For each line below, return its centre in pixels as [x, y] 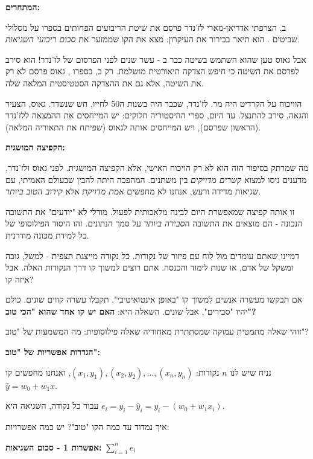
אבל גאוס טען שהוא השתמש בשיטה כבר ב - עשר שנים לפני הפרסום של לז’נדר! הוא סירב [156, 59]
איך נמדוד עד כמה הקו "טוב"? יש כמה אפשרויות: [87, 427]
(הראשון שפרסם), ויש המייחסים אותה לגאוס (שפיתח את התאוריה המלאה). [133, 127]
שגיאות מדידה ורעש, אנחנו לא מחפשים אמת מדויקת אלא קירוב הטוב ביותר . [133, 191]
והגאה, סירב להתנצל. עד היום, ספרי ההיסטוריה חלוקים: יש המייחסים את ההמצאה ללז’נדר [157, 115]
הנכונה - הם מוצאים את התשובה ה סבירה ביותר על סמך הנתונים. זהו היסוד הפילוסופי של [154, 223]
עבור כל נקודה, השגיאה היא [52, 406]
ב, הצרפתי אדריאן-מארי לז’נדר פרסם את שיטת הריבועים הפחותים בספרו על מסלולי [146, 27]
